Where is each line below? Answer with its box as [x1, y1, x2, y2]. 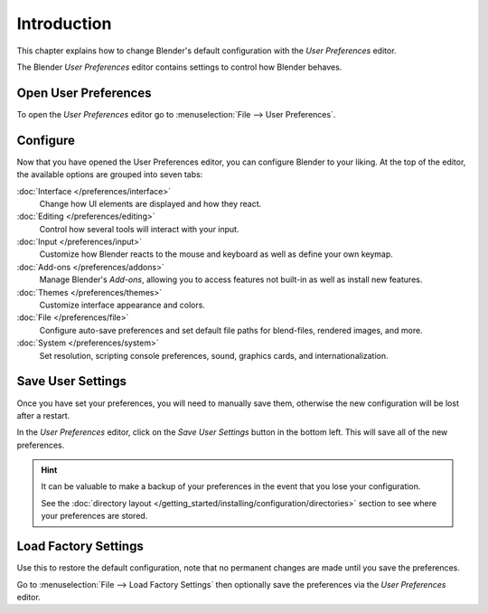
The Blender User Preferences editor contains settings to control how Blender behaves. [16, 61, 343, 72]
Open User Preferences [16, 85, 152, 100]
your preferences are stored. [41, 511, 148, 522]
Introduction [16, 14, 112, 33]
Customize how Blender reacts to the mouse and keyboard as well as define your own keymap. [39, 249, 393, 259]
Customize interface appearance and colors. [39, 299, 205, 311]
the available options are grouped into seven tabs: [16, 169, 203, 180]
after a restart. [16, 410, 70, 420]
